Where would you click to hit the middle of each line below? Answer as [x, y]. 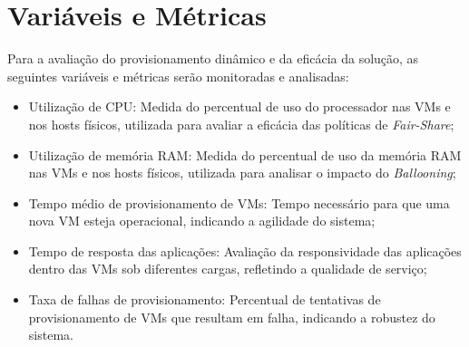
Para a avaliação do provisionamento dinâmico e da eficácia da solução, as [213, 58]
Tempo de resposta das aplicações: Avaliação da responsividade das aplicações [245, 251]
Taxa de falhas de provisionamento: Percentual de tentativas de [205, 299]
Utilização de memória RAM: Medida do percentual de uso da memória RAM [245, 154]
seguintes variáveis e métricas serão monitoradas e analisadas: [178, 76]
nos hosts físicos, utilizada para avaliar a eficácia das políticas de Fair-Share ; [241, 124]
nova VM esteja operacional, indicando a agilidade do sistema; [202, 221]
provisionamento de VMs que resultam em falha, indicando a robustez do [232, 317]
